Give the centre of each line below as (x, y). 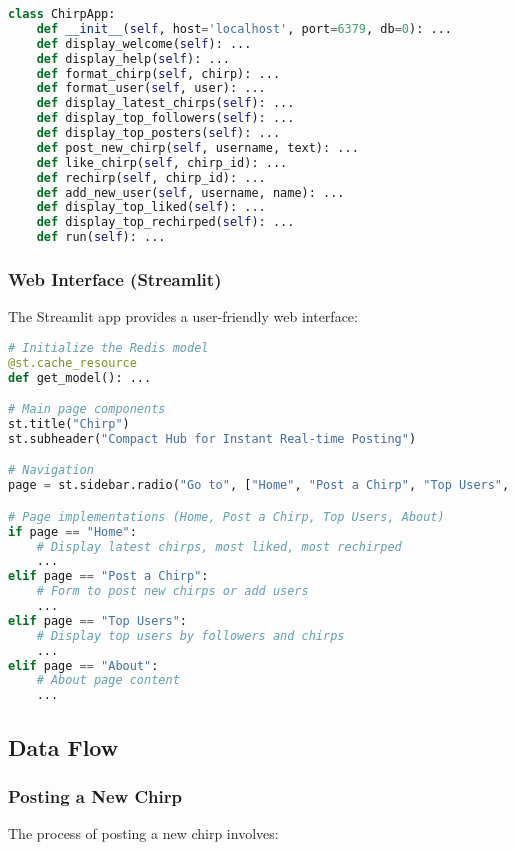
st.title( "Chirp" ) (69, 423)
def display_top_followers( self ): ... (165, 118)
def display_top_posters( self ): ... (158, 133)
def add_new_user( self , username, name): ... (190, 192)
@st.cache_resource (72, 362)
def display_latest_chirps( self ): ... (165, 103)
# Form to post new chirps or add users (172, 591)
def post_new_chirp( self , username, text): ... (197, 147)
